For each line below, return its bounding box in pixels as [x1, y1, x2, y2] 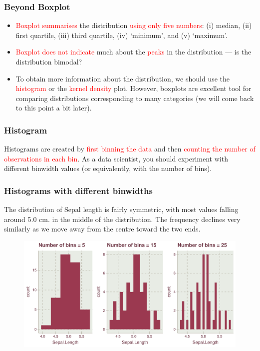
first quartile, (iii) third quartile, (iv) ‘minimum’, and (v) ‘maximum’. [15, 29, 228, 40]
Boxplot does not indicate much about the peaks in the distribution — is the [15, 46, 252, 57]
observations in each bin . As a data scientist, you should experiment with [4, 153, 228, 163]
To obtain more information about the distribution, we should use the [15, 73, 230, 83]
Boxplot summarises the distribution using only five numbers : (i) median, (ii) [15, 20, 252, 30]
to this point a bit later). [15, 102, 92, 113]
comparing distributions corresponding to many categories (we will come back [15, 92, 254, 103]
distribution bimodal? [15, 56, 82, 66]
